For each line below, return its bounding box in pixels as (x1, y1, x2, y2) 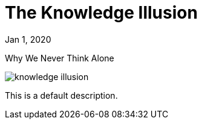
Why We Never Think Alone (5, 52, 114, 63)
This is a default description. (5, 90, 118, 101)
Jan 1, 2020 (5, 34, 51, 45)
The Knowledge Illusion (5, 2, 198, 23)
